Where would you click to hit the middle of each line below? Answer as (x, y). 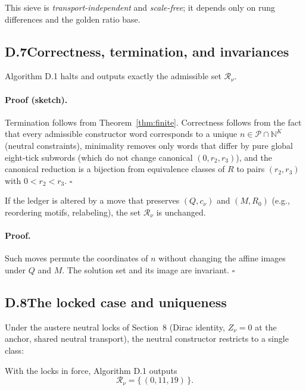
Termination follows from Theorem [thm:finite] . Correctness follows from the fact (153, 122)
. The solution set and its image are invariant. (146, 269)
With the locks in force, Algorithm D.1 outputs (91, 370)
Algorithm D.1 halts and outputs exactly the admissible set (113, 76)
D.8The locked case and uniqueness (116, 302)
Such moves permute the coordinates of (76, 258)
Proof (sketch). (36, 99)
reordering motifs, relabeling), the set (73, 212)
